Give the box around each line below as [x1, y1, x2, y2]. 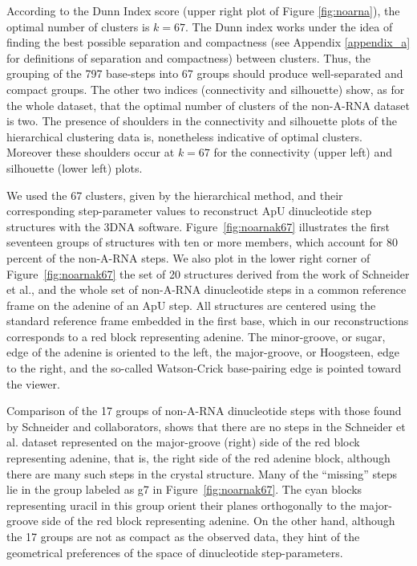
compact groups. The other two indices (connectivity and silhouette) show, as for [6, 80, 405, 97]
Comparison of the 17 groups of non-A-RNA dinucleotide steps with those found [6, 402, 402, 419]
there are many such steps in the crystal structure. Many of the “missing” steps [6, 465, 397, 482]
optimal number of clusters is [6, 18, 150, 35]
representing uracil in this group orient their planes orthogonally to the [6, 496, 356, 513]
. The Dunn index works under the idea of [185, 18, 393, 35]
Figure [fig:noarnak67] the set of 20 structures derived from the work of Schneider [6, 265, 410, 282]
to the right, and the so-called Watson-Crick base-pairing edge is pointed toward [6, 360, 402, 377]
